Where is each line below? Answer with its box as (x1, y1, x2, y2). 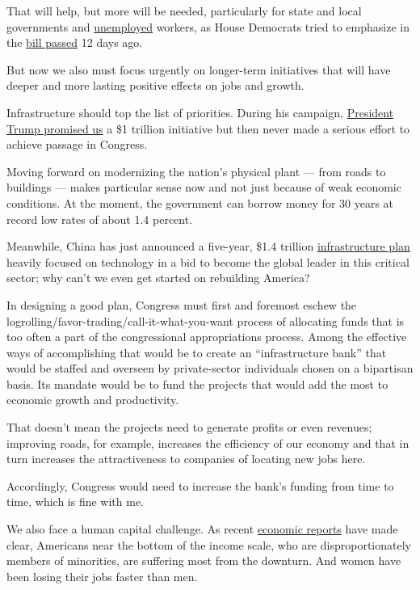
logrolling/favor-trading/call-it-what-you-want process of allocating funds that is (6, 312, 405, 329)
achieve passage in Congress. (6, 136, 148, 153)
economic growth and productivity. (6, 391, 179, 408)
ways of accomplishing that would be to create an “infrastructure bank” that (6, 343, 387, 360)
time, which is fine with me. (6, 493, 145, 510)
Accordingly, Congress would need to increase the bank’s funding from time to (6, 477, 394, 494)
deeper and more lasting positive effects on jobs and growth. (6, 77, 304, 94)
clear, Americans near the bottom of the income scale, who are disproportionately (6, 536, 411, 553)
